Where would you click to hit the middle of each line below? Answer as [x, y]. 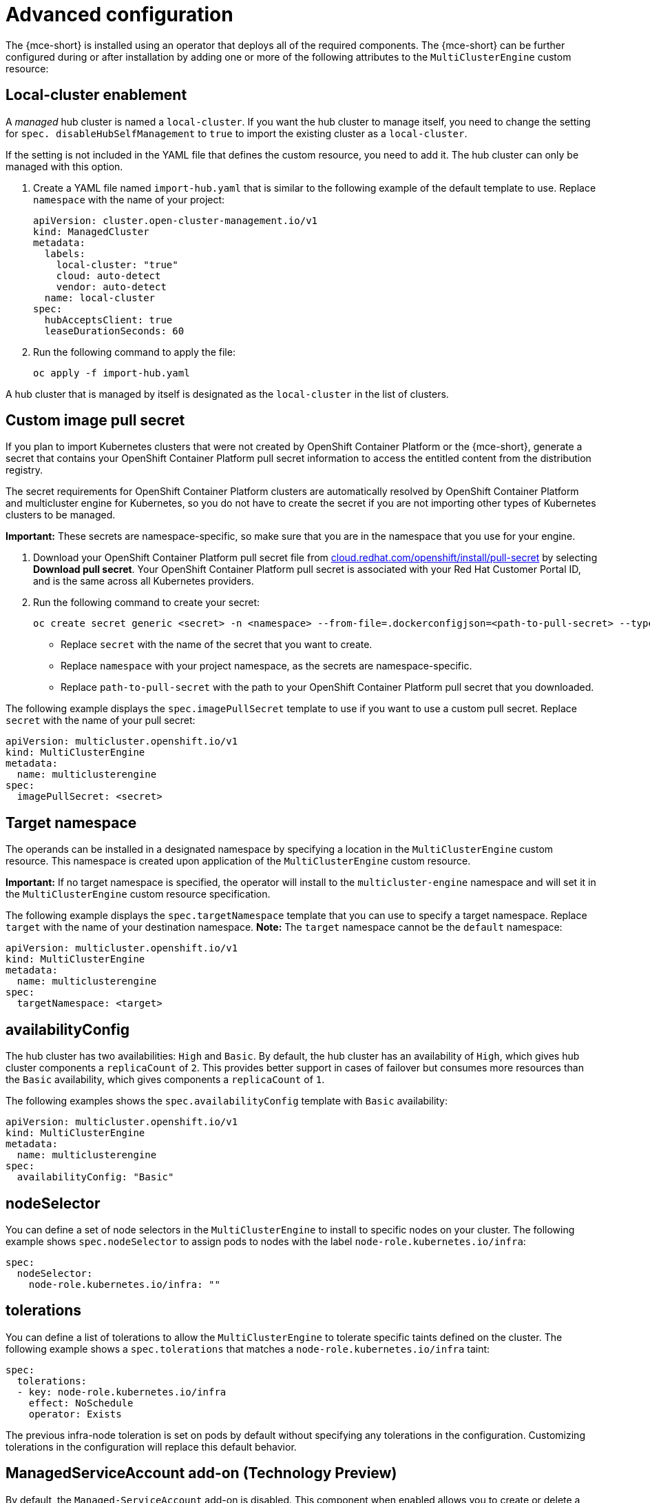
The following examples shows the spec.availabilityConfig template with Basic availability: [227, 1101]
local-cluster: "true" [117, 264]
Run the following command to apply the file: [134, 352]
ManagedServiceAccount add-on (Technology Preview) [201, 1473]
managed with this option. [64, 166]
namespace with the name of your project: [129, 199]
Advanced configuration [119, 14]
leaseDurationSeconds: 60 [114, 331]
